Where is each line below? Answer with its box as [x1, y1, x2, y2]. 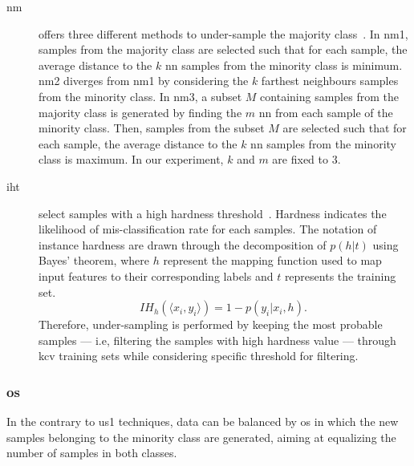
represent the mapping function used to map [163, 252, 382, 269]
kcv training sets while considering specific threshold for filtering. [39, 347, 359, 364]
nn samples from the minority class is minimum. [164, 56, 403, 73]
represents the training [284, 267, 396, 284]
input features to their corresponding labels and [39, 267, 274, 284]
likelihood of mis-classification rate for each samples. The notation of [39, 221, 377, 237]
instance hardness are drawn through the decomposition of [39, 236, 327, 253]
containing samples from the [260, 87, 399, 104]
